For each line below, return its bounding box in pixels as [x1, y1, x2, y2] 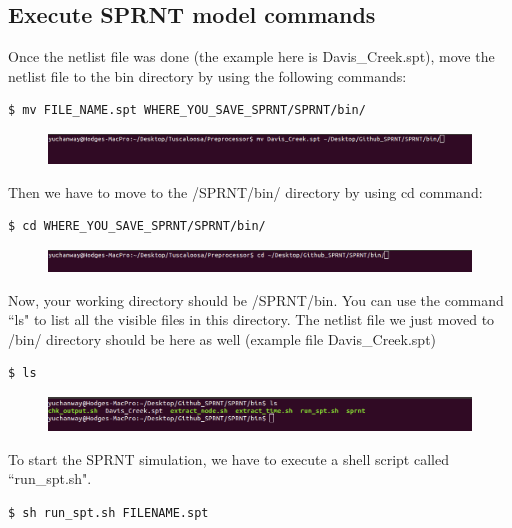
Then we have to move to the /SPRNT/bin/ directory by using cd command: [8, 181, 483, 202]
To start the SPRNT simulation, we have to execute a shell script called [8, 448, 449, 469]
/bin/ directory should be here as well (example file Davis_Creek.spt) [8, 328, 437, 349]
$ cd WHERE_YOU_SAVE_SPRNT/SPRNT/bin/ [8, 219, 266, 234]
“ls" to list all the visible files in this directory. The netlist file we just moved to [8, 309, 495, 330]
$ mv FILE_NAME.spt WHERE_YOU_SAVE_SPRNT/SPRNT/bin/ [8, 103, 366, 118]
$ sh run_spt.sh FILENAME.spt [8, 506, 209, 521]
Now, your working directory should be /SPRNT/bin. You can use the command [8, 289, 504, 310]
